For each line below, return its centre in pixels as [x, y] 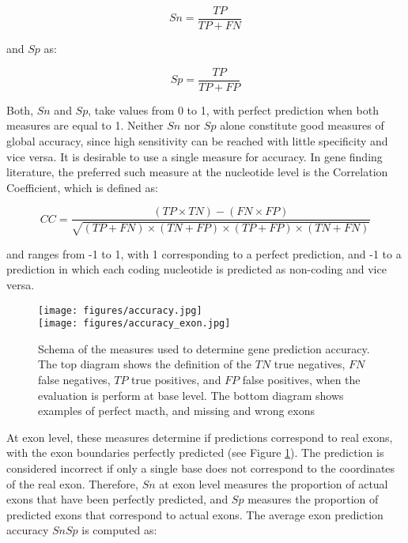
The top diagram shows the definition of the [145, 364]
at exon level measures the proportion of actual [274, 483]
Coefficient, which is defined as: [82, 187]
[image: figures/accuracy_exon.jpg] [134, 324]
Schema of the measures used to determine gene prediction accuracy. [204, 348]
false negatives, [74, 380]
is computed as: [119, 530]
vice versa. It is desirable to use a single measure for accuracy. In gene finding [195, 156]
